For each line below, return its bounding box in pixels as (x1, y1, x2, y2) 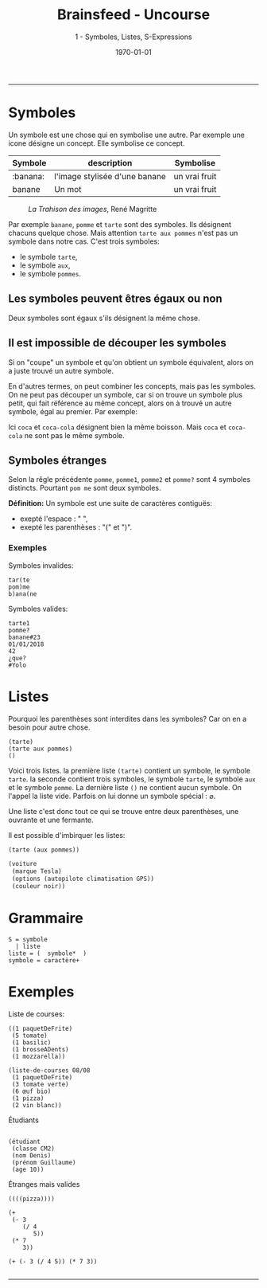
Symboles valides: (8, 604, 68, 613)
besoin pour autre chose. (8, 722, 91, 732)
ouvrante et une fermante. (8, 815, 94, 824)
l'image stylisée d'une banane (54, 170, 166, 182)
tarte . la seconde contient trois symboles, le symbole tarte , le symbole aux (8, 774, 256, 784)
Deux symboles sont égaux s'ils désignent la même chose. (8, 313, 200, 323)
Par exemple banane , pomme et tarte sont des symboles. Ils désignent (8, 219, 232, 229)
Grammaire (8, 910, 83, 927)
